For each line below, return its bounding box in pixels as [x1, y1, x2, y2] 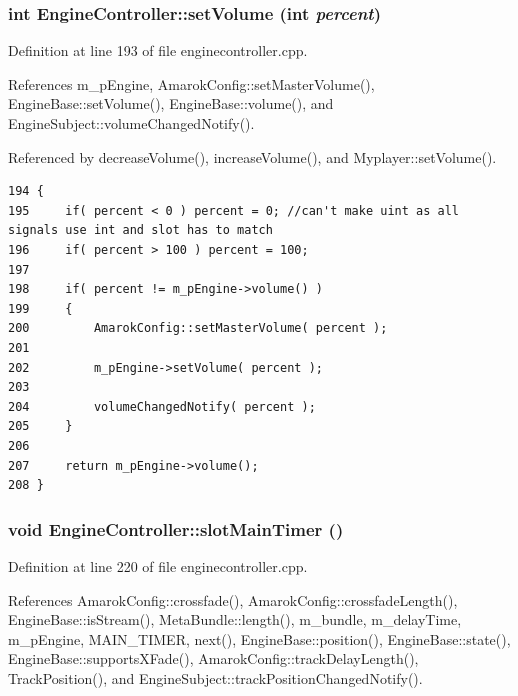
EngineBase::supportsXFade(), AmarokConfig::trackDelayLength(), [8, 648, 419, 669]
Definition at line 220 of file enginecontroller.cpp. [8, 555, 308, 576]
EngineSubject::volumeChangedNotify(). [8, 113, 255, 133]
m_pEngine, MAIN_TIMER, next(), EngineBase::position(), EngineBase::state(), [8, 628, 511, 649]
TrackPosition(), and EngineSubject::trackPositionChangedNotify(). [8, 667, 423, 688]
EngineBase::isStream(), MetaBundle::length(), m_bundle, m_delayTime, [8, 609, 462, 630]
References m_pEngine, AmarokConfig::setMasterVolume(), [8, 73, 375, 94]
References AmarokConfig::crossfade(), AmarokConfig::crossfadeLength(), [8, 589, 458, 610]
